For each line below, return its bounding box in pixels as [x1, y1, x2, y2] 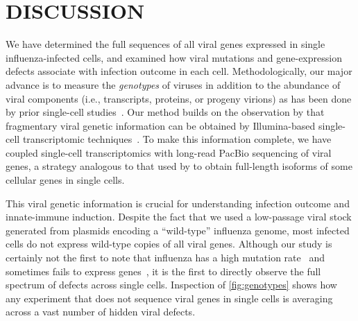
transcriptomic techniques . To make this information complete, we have [22, 132, 332, 146]
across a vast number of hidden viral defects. [6, 304, 196, 319]
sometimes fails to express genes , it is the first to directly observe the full [6, 263, 321, 278]
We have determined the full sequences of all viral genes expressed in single [6, 37, 325, 51]
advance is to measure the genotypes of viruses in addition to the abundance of [6, 77, 341, 92]
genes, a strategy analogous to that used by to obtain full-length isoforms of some [6, 159, 352, 173]
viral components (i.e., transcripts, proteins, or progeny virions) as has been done [6, 91, 352, 105]
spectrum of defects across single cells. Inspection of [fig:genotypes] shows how [6, 277, 337, 292]
